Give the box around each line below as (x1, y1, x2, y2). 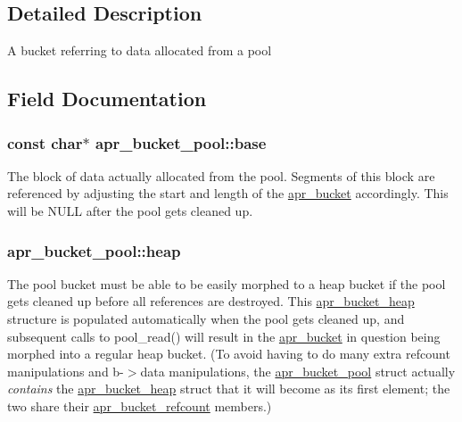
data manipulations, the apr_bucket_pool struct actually (140, 361, 456, 380)
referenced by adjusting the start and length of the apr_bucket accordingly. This (7, 184, 449, 203)
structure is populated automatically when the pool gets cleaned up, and (7, 309, 405, 327)
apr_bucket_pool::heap (7, 239, 181, 261)
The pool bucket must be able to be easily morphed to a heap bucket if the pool (7, 274, 446, 293)
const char (7, 131, 83, 153)
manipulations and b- (7, 361, 124, 380)
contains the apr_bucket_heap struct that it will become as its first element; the (7, 379, 450, 398)
